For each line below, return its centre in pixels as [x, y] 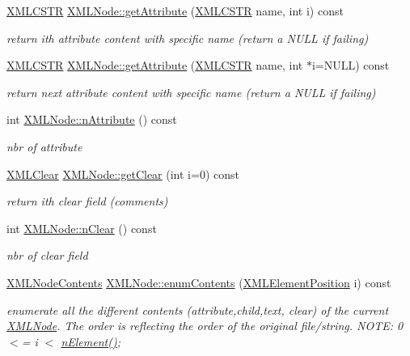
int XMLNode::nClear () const [82, 228]
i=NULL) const [351, 65]
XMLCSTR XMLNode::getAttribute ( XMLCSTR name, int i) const [175, 11]
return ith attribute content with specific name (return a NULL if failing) [188, 38]
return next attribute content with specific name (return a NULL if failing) [191, 92]
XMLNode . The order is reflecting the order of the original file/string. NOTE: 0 [205, 326]
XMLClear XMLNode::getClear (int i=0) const [123, 174]
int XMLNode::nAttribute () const [92, 119]
